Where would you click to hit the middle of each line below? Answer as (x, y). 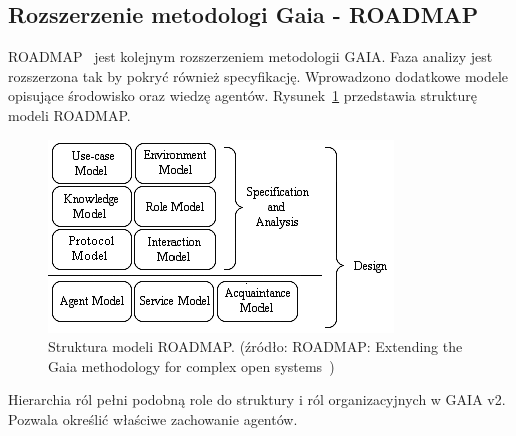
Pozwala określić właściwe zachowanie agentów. (153, 418)
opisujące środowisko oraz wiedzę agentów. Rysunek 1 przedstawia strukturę (243, 95)
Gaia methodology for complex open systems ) (191, 365)
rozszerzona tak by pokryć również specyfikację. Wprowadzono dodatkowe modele (258, 75)
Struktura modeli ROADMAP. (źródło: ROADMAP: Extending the (255, 346)
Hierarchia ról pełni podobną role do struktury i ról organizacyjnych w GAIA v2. (257, 399)
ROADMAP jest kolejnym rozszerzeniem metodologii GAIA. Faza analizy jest (250, 56)
